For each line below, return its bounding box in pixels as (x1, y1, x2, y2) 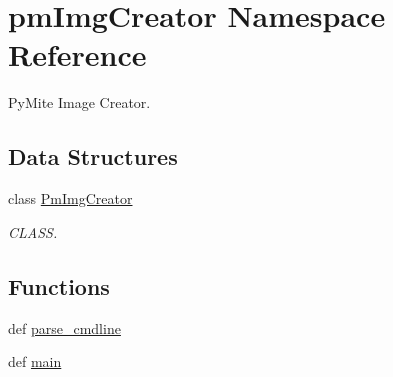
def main (8, 351, 62, 372)
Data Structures (8, 141, 178, 172)
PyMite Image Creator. (8, 92, 151, 113)
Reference (8, 34, 147, 75)
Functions (8, 270, 110, 301)
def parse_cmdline (8, 317, 121, 338)
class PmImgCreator (8, 188, 133, 209)
